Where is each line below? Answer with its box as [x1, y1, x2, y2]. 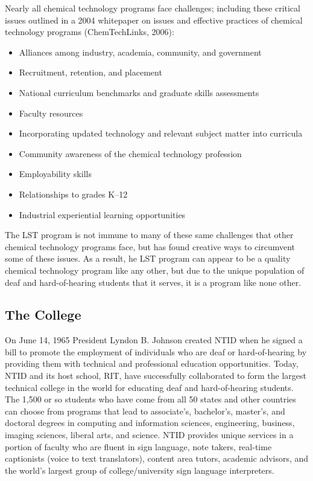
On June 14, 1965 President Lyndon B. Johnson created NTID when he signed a [5, 334, 303, 346]
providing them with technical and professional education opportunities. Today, [5, 357, 299, 370]
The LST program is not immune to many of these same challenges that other [5, 228, 294, 241]
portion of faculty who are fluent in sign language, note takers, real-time [5, 440, 272, 453]
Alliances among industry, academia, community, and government [19, 45, 262, 58]
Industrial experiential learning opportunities [19, 208, 186, 221]
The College [5, 305, 81, 324]
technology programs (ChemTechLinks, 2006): [5, 25, 174, 38]
